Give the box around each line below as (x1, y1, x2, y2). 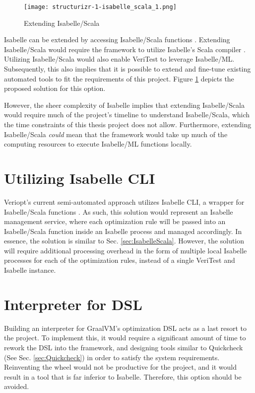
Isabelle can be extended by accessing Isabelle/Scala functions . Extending (4, 34, 230, 45)
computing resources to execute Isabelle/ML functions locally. (4, 139, 192, 149)
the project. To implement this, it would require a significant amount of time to (4, 332, 246, 343)
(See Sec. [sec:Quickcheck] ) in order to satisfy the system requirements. (4, 352, 220, 362)
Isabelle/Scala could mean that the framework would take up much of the (4, 129, 228, 139)
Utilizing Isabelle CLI (4, 167, 155, 188)
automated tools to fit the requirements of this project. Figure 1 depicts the (4, 73, 234, 83)
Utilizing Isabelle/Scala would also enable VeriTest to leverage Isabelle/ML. (4, 54, 235, 64)
